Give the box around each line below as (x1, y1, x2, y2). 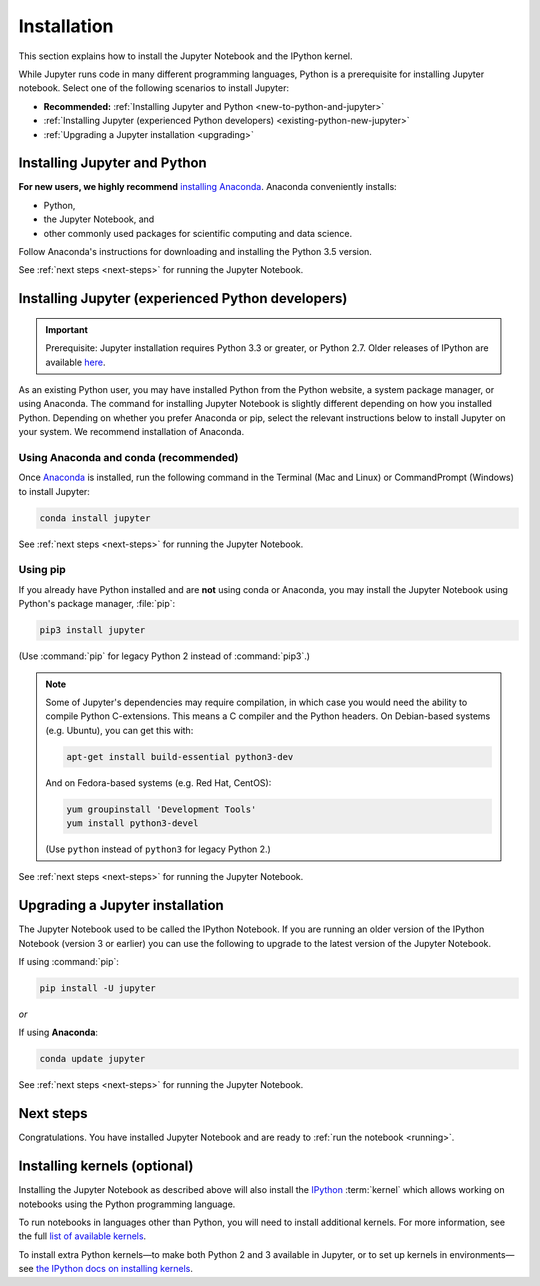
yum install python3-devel (66, 818, 199, 829)
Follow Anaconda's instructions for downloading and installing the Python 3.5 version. (18, 245, 372, 257)
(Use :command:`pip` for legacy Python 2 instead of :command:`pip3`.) (18, 650, 310, 662)
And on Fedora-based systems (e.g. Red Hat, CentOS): (45, 776, 272, 789)
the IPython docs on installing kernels (35, 1263, 191, 1275)
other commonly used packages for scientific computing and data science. (43, 227, 353, 239)
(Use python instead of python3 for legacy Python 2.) (45, 843, 272, 855)
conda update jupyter (39, 1053, 146, 1065)
